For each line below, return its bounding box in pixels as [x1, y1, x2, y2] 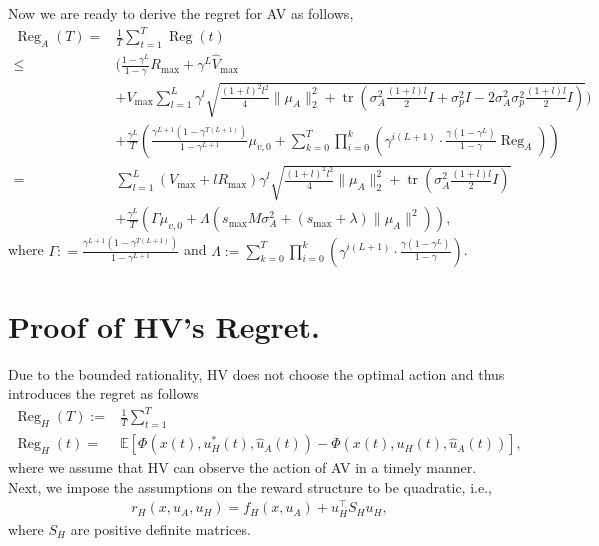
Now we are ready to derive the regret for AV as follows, [8, 3, 354, 23]
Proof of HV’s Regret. [8, 305, 320, 346]
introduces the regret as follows [8, 383, 199, 404]
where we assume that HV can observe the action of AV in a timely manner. [8, 457, 477, 478]
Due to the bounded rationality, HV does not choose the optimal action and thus [8, 363, 505, 384]
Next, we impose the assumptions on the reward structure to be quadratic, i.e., [8, 476, 492, 497]
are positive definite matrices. [70, 518, 251, 539]
